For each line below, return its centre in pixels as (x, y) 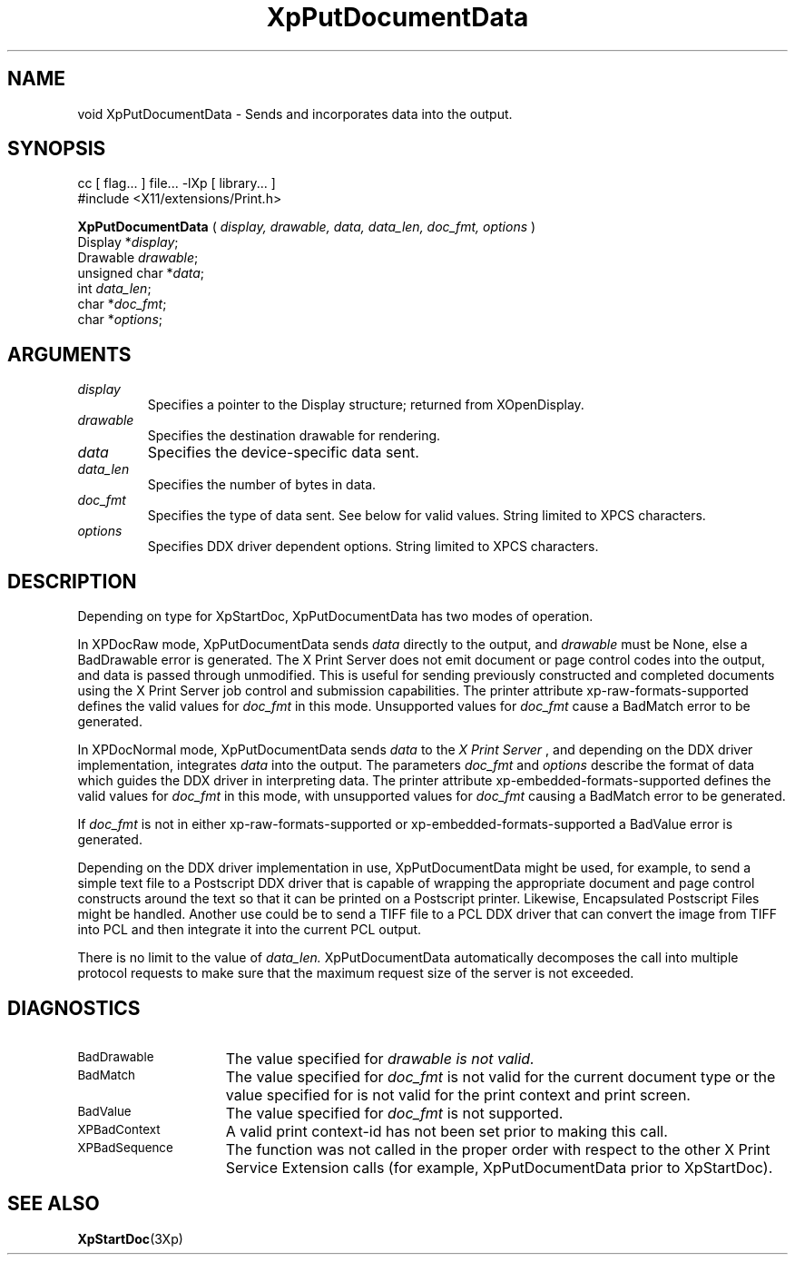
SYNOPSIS (57, 149)
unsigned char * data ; (141, 273)
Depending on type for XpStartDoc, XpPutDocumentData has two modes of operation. (335, 616)
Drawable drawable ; (138, 258)
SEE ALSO (54, 1204)
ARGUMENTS (69, 354)
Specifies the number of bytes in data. (262, 485)
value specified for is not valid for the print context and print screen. (458, 1094)
